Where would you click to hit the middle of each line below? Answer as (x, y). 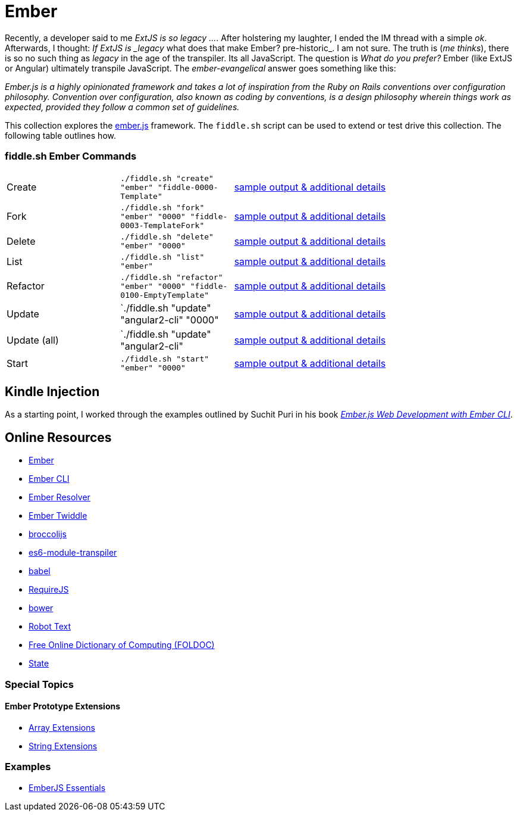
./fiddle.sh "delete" (167, 236)
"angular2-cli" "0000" (170, 320)
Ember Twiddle (58, 516)
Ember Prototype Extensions (63, 706)
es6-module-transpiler (73, 553)
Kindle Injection (52, 391)
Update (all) (33, 340)
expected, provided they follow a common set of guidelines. (122, 107)
